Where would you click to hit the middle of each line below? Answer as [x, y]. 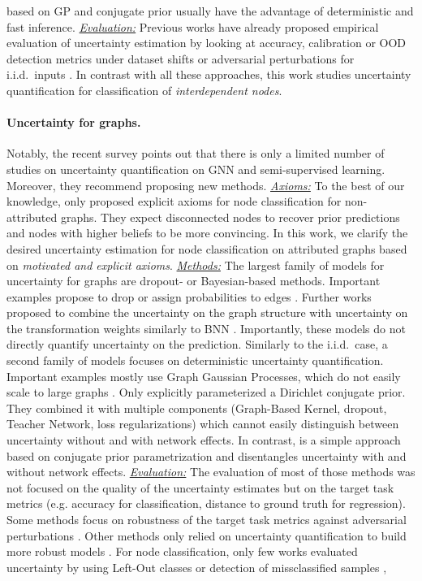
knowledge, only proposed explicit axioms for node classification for [174, 201]
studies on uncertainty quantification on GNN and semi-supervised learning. [196, 169]
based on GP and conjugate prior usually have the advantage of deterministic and [210, 11]
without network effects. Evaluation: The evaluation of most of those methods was [211, 472]
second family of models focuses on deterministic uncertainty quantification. [195, 360]
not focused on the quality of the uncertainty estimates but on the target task [200, 487]
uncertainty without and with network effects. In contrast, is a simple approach [204, 440]
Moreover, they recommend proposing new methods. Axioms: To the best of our [206, 185]
